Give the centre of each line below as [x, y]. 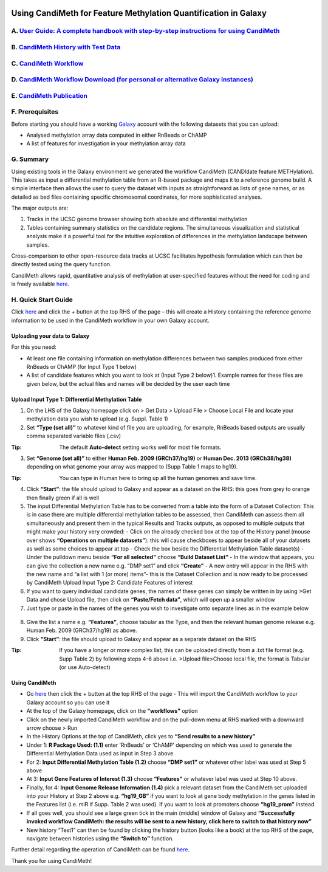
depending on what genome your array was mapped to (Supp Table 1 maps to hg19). [132, 467]
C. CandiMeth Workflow [47, 63]
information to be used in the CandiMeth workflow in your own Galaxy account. [110, 320]
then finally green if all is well [63, 498]
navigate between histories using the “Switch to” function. [100, 839]
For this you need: [34, 347]
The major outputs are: [40, 208]
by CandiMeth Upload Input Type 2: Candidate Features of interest [110, 583]
